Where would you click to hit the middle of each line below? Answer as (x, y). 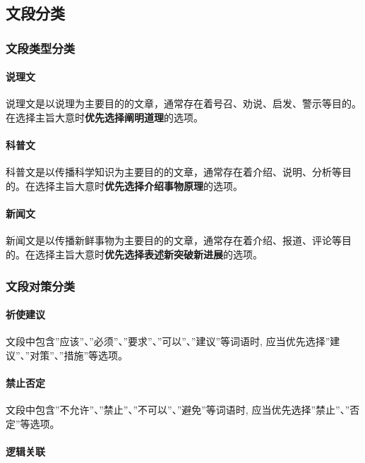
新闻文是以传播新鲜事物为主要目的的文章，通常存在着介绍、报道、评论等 (174, 240)
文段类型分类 (41, 48)
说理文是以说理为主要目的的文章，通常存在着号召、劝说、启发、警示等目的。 (184, 103)
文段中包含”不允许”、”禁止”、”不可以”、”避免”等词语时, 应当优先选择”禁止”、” (178, 410)
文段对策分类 (41, 285)
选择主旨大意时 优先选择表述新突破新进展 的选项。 (149, 254)
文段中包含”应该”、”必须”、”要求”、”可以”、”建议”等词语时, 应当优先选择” (168, 341)
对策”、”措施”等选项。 (79, 355)
